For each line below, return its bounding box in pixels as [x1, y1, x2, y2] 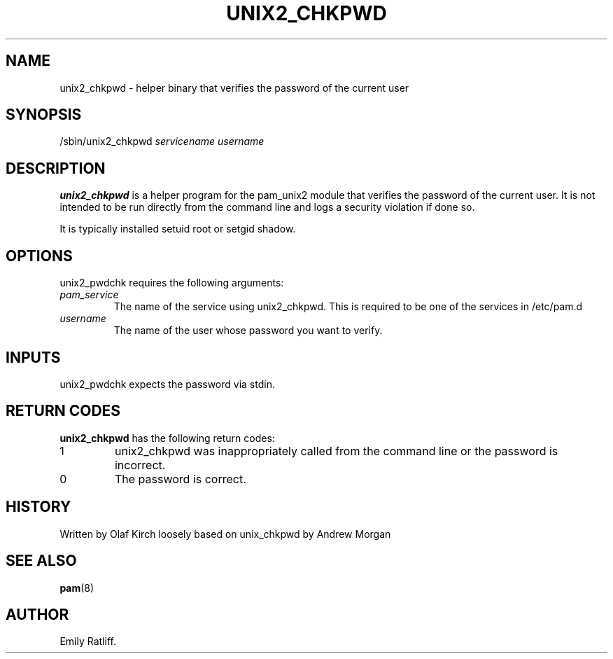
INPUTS [6, 348, 61, 366]
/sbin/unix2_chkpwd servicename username [59, 135, 265, 148]
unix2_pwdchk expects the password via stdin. [59, 377, 275, 390]
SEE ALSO [6, 552, 77, 570]
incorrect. [114, 457, 166, 472]
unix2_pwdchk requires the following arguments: [59, 277, 284, 289]
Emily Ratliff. [59, 635, 116, 648]
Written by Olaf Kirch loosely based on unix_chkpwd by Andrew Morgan [59, 527, 391, 540]
